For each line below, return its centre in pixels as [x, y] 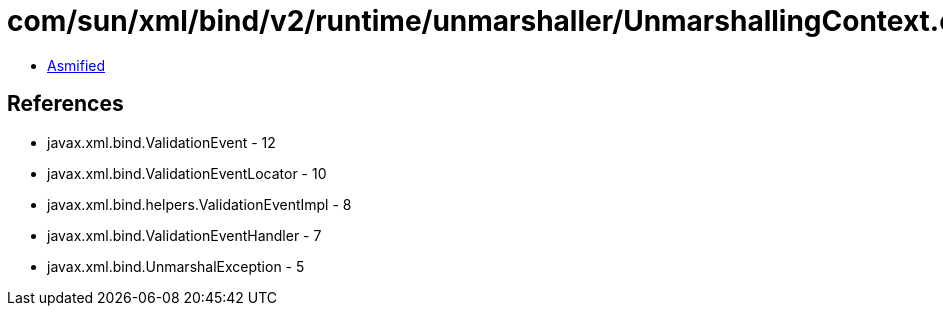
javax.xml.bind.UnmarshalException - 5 [176, 266]
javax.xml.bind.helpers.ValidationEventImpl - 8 [199, 204]
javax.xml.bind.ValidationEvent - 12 [161, 142]
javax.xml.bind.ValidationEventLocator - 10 [187, 173]
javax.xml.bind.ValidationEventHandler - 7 [184, 235]
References [65, 104]
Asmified [76, 65]
